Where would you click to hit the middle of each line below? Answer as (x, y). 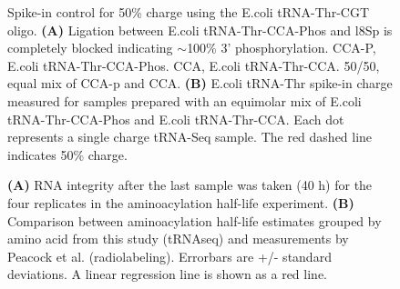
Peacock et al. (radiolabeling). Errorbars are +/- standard (169, 256)
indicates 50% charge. (67, 154)
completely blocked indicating (90, 48)
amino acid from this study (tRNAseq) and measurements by (178, 239)
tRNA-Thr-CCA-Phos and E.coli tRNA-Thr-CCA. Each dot (176, 119)
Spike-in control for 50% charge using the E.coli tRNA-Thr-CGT (188, 12)
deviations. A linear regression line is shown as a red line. (167, 274)
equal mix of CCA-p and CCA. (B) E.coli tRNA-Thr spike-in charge (200, 83)
